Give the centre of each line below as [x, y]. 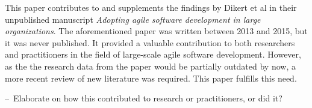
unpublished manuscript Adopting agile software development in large [133, 19]
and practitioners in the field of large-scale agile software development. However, [153, 54]
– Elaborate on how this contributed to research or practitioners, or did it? [144, 98]
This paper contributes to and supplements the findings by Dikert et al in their [151, 7]
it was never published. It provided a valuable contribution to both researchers [150, 42]
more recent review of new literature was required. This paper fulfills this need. [151, 78]
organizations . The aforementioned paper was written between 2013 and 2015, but [156, 31]
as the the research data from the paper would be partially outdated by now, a [150, 66]
